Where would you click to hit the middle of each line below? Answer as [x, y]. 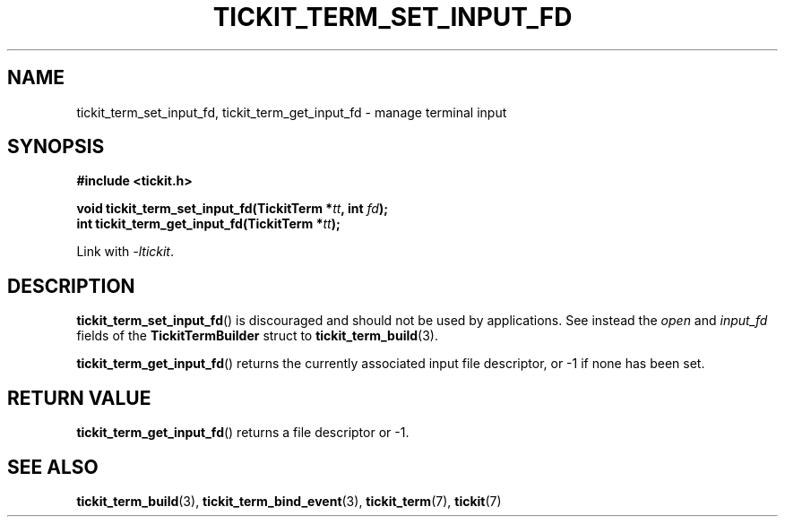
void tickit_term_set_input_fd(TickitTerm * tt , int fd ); [232, 209]
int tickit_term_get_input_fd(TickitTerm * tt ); [208, 224]
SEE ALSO [53, 467]
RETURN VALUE [79, 398]
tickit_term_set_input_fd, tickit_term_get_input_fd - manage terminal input [292, 112]
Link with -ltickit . [125, 252]
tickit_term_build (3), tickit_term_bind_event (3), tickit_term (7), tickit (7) [289, 501]
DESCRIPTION [71, 286]
